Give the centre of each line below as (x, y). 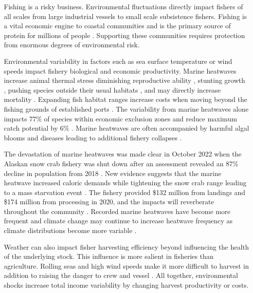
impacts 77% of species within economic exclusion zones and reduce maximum (121, 118)
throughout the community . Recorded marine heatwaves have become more (117, 211)
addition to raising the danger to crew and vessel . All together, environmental (121, 275)
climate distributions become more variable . (70, 230)
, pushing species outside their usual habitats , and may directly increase (112, 89)
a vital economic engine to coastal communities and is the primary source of (117, 26)
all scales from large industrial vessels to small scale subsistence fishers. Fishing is (126, 16)
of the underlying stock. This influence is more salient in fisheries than (109, 256)
